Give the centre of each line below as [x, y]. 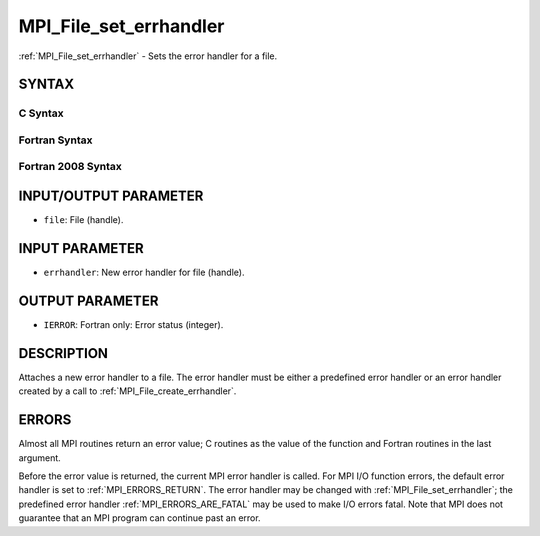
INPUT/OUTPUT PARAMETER [111, 196]
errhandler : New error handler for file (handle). [144, 272]
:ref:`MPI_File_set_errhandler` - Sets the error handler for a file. [148, 56]
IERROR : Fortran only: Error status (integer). [133, 324]
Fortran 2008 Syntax [70, 167]
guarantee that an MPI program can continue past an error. [139, 518]
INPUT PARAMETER [81, 248]
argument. [40, 457]
